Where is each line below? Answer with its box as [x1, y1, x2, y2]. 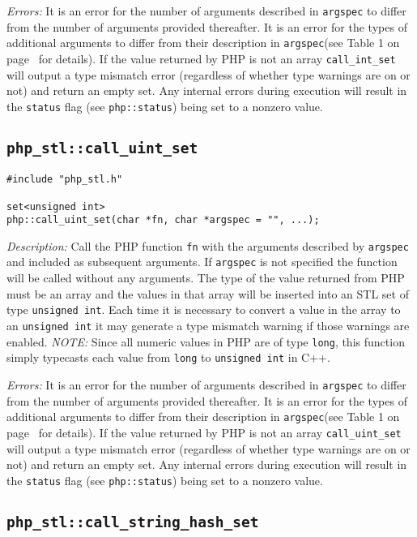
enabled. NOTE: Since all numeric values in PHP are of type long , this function [6, 333, 405, 350]
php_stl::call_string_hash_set [6, 513, 259, 531]
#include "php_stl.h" [6, 174, 123, 186]
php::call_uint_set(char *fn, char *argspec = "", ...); [6, 214, 320, 226]
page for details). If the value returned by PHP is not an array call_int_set [6, 49, 396, 67]
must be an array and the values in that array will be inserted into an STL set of [6, 285, 409, 302]
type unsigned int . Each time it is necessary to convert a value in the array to [6, 301, 401, 318]
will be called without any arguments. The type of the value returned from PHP [6, 269, 405, 286]
